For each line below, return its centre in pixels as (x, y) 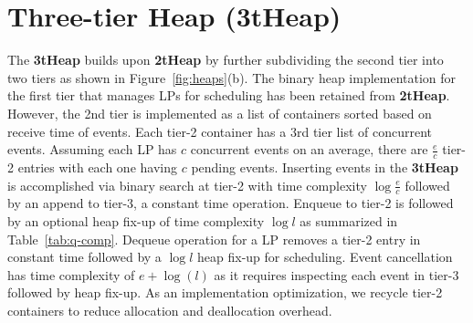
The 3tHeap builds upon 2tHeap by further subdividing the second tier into (226, 60)
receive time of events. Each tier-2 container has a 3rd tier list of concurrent (220, 131)
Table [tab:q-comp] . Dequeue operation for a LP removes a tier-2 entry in (214, 239)
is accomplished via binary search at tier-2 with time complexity (187, 185)
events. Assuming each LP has (92, 149)
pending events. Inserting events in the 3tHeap (325, 167)
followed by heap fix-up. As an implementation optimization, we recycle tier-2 (225, 292)
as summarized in (349, 220)
